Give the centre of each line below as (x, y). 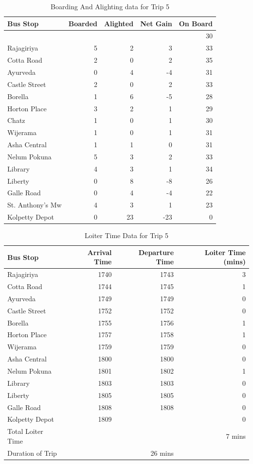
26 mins (162, 453)
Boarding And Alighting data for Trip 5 (110, 6)
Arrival (99, 252)
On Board (196, 23)
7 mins (236, 436)
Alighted (119, 23)
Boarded (83, 23)
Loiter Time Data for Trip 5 (126, 235)
